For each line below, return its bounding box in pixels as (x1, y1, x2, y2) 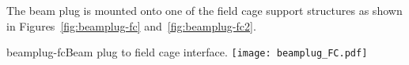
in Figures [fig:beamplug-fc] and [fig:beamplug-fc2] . (6, 17, 256, 34)
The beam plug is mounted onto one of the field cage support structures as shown (6, 2, 403, 18)
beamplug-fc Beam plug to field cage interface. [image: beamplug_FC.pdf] (6, 44, 368, 60)
